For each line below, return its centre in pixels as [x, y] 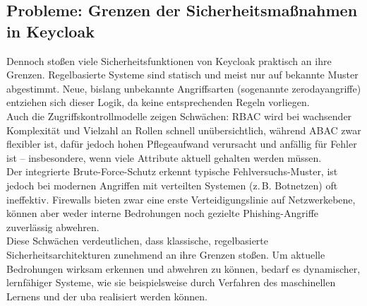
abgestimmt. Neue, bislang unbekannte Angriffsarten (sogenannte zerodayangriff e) [184, 88]
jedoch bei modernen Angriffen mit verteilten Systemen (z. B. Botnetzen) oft [172, 185]
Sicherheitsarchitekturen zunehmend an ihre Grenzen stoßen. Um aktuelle [166, 254]
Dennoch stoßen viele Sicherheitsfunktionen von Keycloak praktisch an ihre [169, 60]
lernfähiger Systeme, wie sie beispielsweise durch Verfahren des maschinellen [171, 282]
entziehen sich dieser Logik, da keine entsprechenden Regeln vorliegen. [158, 102]
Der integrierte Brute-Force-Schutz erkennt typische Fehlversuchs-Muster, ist [172, 171]
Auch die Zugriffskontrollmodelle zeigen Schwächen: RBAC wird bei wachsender [179, 116]
